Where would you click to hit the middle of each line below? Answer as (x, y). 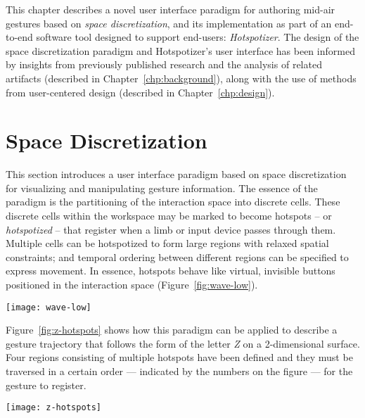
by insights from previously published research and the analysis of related (164, 64)
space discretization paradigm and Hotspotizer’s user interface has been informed (180, 50)
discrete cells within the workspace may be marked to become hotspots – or (169, 216)
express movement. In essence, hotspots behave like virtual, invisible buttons (171, 271)
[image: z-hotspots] (54, 408)
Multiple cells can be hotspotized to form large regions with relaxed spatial (167, 243)
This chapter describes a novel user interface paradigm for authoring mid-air (171, 9)
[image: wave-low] (49, 307)
